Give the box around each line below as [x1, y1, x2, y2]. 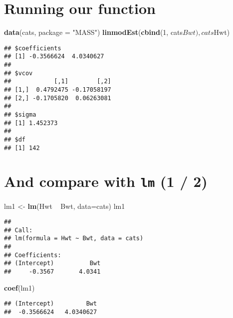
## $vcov [4, 69, 33, 77]
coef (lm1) [4, 282, 35, 293]
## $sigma [4, 111, 36, 118]
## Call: [4, 226, 33, 234]
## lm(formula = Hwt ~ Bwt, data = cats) [4, 235, 144, 242]
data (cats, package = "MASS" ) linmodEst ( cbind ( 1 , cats [4, 27, 183, 37]
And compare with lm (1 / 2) [4, 171, 208, 191]
